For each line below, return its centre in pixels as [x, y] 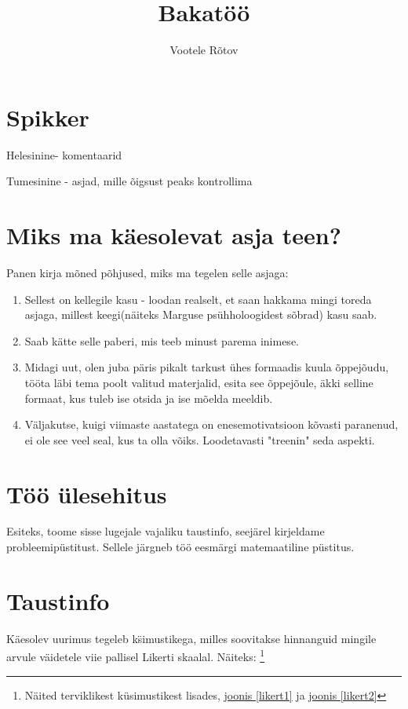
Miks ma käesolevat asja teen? [174, 235]
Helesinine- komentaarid [64, 154]
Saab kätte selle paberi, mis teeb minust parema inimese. [162, 340]
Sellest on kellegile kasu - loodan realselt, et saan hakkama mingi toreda [198, 299]
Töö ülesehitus [87, 493]
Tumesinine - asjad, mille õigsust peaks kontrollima [129, 181]
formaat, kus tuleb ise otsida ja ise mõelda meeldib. [149, 398]
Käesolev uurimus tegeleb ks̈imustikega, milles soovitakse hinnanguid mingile [191, 638]
